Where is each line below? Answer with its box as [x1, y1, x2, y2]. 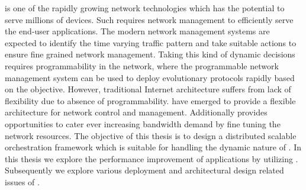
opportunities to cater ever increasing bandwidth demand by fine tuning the [5, 117, 281, 130]
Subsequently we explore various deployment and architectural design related [5, 164, 284, 176]
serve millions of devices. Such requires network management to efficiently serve [5, 13, 294, 25]
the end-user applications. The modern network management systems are [5, 25, 270, 37]
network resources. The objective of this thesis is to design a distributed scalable [5, 129, 297, 141]
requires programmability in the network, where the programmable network [5, 59, 279, 72]
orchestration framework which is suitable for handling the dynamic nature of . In [5, 141, 302, 153]
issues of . [5, 175, 40, 188]
